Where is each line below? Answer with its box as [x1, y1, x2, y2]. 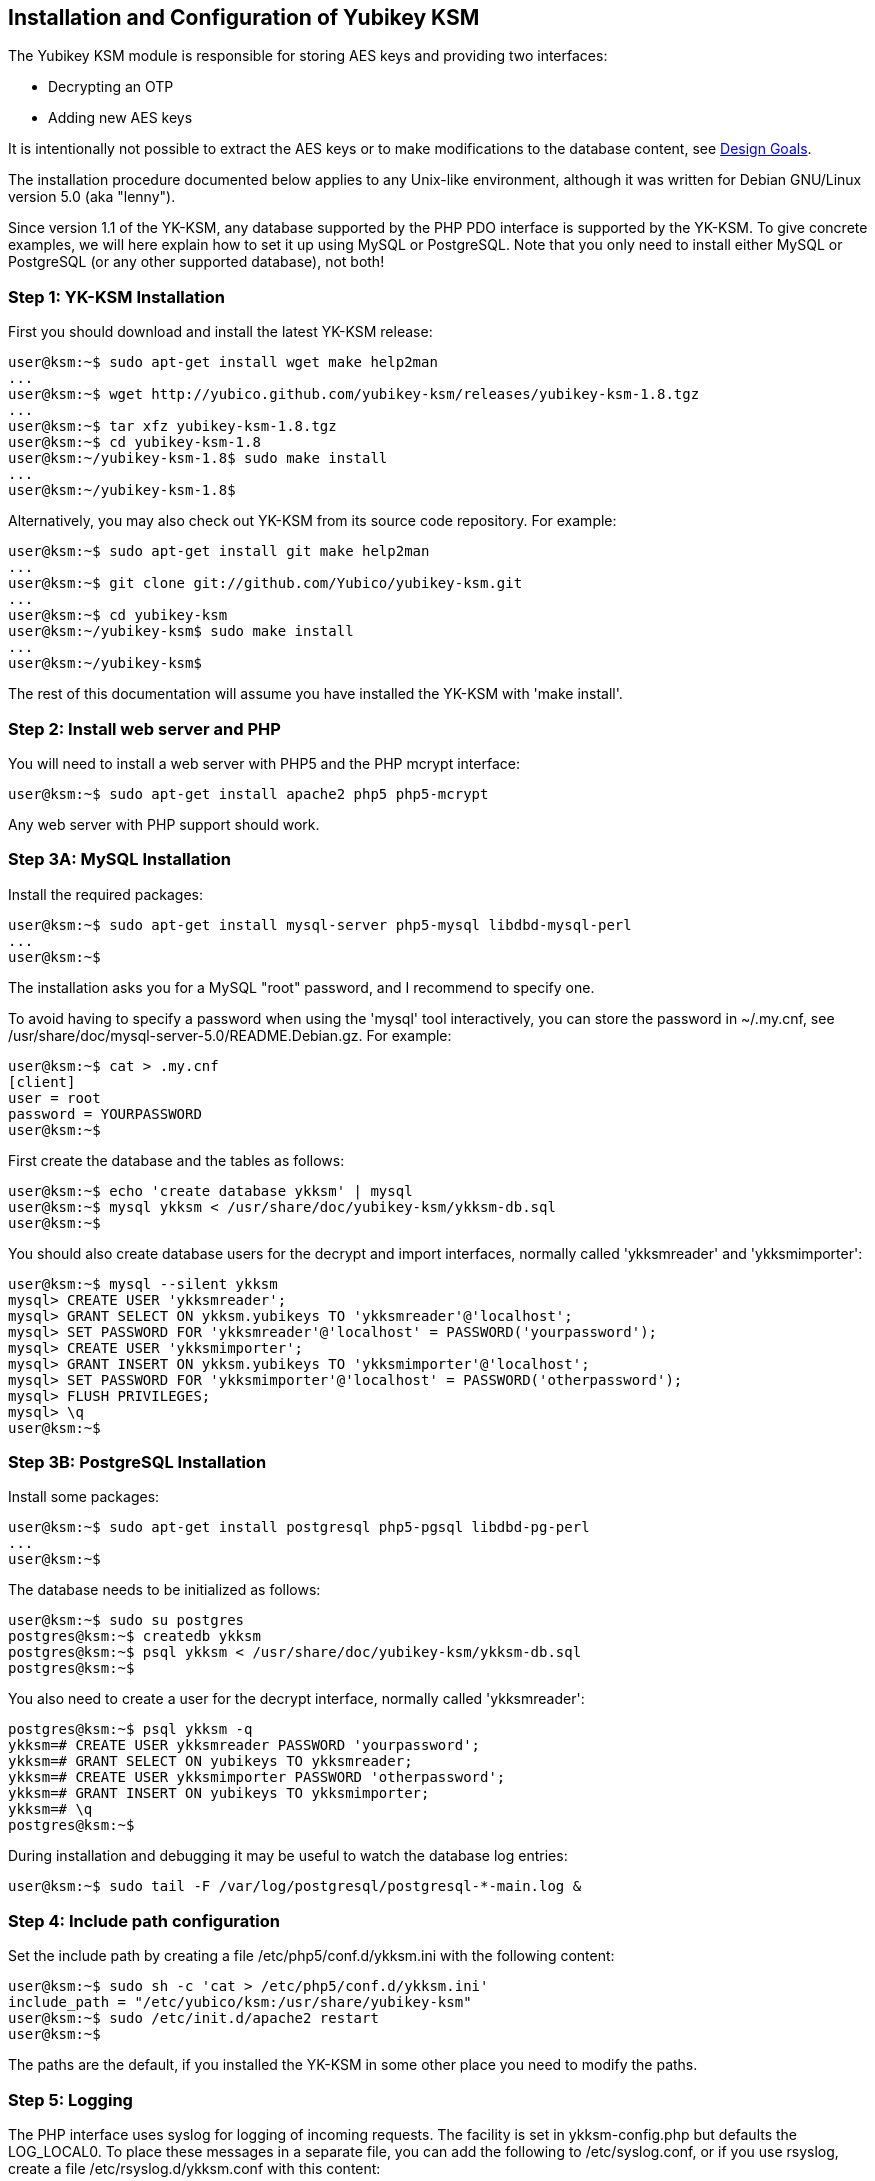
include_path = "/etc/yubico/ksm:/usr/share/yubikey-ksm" [8, 1994, 472, 2011]
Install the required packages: [8, 885, 204, 903]
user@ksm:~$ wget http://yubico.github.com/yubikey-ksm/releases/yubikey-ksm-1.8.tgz [8, 386, 700, 403]
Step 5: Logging [8, 2089, 133, 2110]
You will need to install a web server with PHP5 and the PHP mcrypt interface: [8, 754, 520, 772]
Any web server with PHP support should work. [8, 815, 320, 833]
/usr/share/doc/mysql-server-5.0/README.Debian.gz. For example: [8, 1026, 452, 1044]
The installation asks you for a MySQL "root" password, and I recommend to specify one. [8, 978, 595, 996]
